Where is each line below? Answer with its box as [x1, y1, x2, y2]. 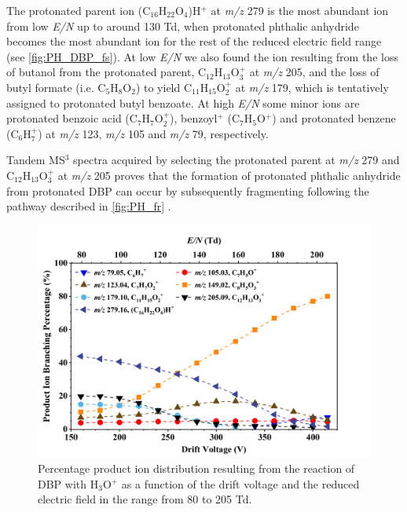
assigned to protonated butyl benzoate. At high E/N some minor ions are [6, 94, 360, 111]
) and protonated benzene [272, 110, 396, 126]
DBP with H [38, 475, 99, 492]
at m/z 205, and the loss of [249, 64, 379, 80]
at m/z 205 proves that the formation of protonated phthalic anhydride [57, 166, 401, 183]
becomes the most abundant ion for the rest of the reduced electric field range [6, 33, 382, 49]
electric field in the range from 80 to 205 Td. [38, 491, 252, 507]
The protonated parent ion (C [6, 2, 151, 18]
